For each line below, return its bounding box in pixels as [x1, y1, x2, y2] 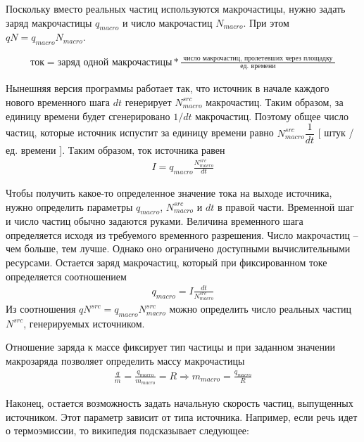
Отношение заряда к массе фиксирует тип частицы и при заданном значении [6, 339, 335, 354]
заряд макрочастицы [6, 15, 92, 30]
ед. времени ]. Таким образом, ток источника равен [6, 143, 225, 157]
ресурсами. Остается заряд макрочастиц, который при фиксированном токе [6, 255, 327, 270]
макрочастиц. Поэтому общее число [195, 108, 349, 123]
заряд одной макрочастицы [57, 57, 172, 67]
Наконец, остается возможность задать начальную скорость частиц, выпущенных [6, 396, 353, 410]
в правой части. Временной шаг [217, 199, 354, 214]
